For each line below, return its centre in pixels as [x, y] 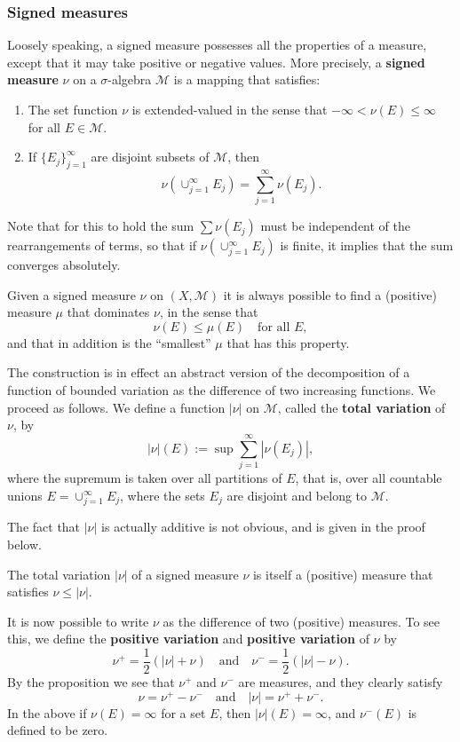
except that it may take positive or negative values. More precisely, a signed [216, 62]
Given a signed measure [71, 294]
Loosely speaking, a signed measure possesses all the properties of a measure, [217, 45]
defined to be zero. [58, 730]
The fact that [44, 527]
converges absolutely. [64, 265]
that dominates [108, 312]
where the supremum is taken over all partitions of [145, 477]
